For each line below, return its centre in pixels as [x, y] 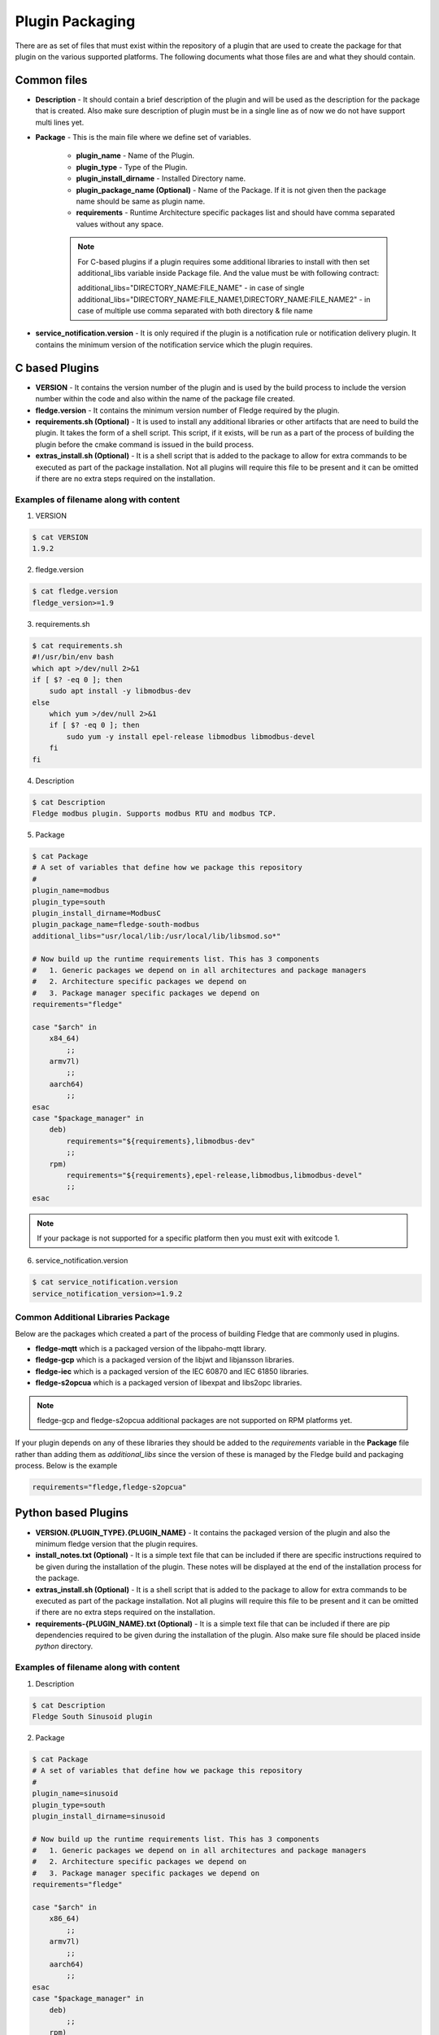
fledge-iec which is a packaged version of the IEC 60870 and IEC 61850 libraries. [172, 1371]
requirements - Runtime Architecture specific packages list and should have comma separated [236, 212]
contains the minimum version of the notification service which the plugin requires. [174, 344]
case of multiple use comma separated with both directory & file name [195, 311]
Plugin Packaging [75, 21]
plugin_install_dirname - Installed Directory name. [161, 178]
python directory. [64, 1646]
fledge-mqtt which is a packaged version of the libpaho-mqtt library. [151, 1348]
